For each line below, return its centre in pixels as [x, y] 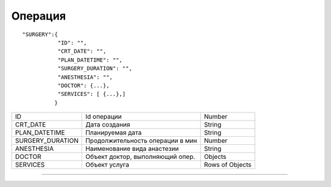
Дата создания [108, 125]
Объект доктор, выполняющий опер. [140, 157]
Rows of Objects [227, 165]
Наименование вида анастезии [132, 148]
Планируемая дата [114, 133]
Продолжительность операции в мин [141, 141]
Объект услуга [107, 165]
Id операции [104, 117]
